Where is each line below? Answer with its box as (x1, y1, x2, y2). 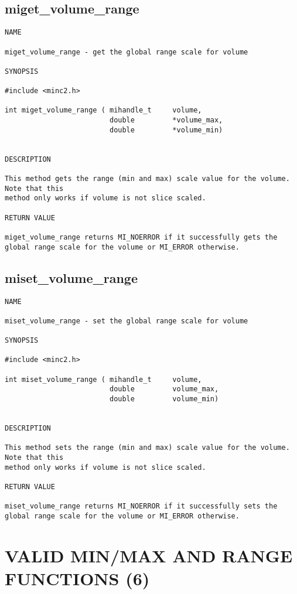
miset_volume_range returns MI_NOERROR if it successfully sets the (5, 502, 278, 511)
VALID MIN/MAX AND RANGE (5, 543, 293, 567)
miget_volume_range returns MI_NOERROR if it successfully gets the (5, 233, 278, 241)
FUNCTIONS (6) (5, 566, 150, 590)
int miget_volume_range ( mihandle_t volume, (5, 106, 202, 115)
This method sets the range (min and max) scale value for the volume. (5, 443, 290, 452)
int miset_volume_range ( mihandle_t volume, (5, 375, 202, 384)
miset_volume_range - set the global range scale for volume (5, 316, 248, 325)
